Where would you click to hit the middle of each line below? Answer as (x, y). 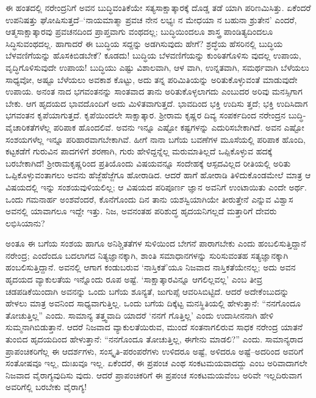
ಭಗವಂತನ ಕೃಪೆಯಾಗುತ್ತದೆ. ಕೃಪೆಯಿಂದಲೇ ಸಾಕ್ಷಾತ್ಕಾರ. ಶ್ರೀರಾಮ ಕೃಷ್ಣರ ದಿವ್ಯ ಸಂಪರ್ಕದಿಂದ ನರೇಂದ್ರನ (146, 115)
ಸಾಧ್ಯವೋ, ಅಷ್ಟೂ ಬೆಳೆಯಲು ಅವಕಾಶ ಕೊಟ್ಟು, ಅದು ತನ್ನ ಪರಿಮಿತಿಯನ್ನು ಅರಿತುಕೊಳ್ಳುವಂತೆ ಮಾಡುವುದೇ (152, 79)
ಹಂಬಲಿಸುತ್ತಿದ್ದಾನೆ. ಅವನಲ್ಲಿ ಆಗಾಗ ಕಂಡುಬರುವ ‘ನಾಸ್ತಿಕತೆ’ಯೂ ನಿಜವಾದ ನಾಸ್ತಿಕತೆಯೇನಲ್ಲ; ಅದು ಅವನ (151, 267)
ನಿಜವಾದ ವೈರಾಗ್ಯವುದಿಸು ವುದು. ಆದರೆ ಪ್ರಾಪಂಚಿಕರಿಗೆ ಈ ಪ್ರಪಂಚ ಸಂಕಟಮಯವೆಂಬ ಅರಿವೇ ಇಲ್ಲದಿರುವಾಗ (154, 374)
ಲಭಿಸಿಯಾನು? (25, 223)
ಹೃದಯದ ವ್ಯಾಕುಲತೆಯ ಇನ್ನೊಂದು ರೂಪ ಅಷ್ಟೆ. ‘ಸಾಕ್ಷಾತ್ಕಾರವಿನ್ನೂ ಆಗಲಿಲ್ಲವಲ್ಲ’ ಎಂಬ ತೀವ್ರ (134, 279)
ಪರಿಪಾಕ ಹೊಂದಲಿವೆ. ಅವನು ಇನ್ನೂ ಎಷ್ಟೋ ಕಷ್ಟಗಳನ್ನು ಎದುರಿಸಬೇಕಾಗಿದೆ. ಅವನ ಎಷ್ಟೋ (179, 127)
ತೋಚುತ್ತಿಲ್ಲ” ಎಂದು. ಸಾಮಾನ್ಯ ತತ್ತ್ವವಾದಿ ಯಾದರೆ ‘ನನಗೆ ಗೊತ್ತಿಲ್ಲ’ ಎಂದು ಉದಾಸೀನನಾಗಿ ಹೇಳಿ (140, 315)
